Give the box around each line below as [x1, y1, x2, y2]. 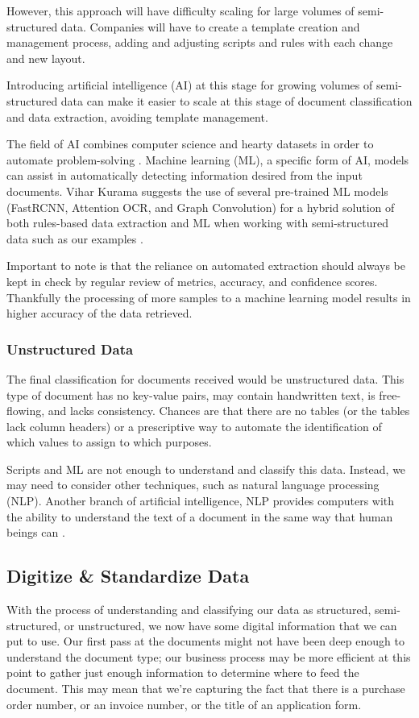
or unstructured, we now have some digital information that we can [64, 616, 397, 633]
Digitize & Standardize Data [6, 563, 250, 588]
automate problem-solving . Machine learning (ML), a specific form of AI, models [6, 151, 409, 168]
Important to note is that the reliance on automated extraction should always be [6, 257, 406, 274]
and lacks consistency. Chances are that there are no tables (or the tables [48, 402, 410, 419]
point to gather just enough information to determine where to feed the [6, 664, 359, 681]
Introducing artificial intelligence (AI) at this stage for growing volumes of [6, 77, 373, 93]
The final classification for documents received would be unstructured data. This [6, 370, 404, 387]
